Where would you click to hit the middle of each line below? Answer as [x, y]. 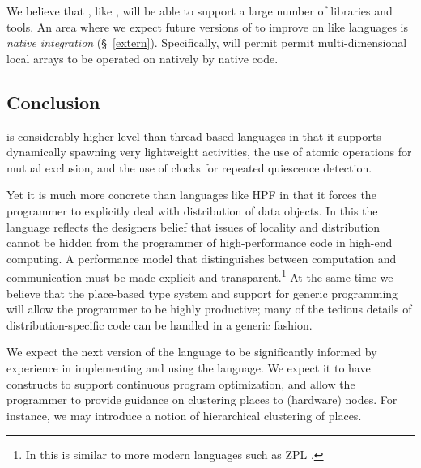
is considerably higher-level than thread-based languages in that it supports [194, 136]
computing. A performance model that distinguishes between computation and [202, 258]
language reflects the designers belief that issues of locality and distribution [193, 226]
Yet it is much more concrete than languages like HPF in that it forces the [191, 195]
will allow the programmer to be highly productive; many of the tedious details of [209, 309]
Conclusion [53, 102]
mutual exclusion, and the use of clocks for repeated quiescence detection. [189, 167]
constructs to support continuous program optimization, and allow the [181, 383]
